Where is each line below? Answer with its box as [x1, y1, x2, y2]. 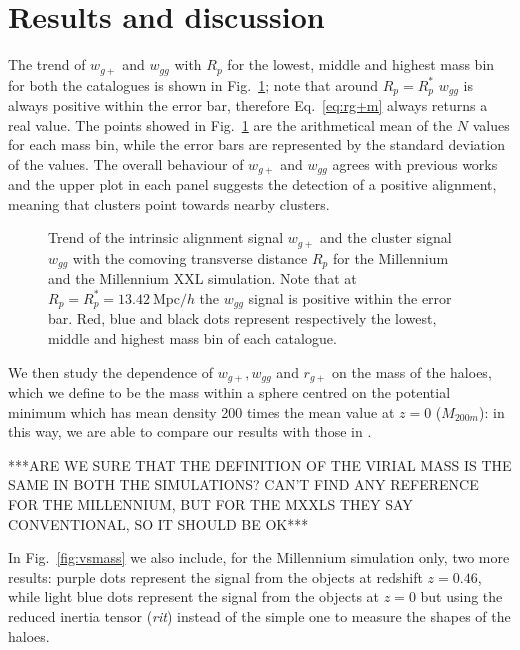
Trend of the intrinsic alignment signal [48, 227, 284, 248]
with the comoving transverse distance [72, 247, 308, 268]
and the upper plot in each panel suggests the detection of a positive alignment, [8, 174, 497, 195]
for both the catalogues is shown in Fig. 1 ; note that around [8, 74, 378, 95]
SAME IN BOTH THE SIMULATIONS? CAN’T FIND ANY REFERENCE [8, 474, 479, 495]
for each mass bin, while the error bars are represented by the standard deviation [8, 134, 505, 155]
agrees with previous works [332, 153, 498, 174]
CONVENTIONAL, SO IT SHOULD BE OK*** [8, 513, 309, 534]
